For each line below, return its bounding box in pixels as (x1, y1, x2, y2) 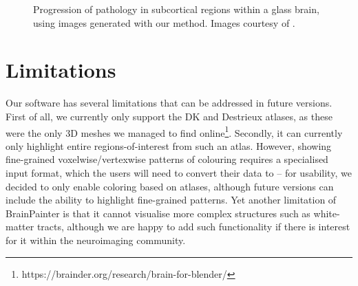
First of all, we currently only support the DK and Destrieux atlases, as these (6, 109, 333, 123)
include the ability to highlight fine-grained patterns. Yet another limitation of (6, 192, 337, 207)
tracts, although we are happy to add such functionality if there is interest (36, 219, 350, 234)
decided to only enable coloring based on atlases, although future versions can (6, 179, 334, 193)
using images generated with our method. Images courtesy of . (33, 15, 295, 30)
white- (313, 206, 340, 220)
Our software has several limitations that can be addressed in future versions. (6, 96, 333, 110)
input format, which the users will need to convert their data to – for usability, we (6, 165, 352, 179)
